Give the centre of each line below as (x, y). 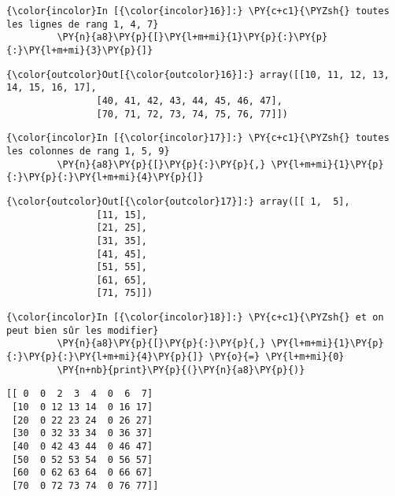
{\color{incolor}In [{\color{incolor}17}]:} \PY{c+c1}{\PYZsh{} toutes (198, 138)
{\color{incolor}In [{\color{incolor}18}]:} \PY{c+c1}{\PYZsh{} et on (195, 318)
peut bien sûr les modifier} (83, 330)
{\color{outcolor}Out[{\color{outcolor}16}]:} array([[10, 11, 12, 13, (198, 74)
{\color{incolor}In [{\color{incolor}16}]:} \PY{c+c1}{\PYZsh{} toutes (198, 11)
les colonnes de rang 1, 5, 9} (88, 151)
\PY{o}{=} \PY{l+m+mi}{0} (277, 357)
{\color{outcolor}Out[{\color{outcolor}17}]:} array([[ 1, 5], (178, 201)
